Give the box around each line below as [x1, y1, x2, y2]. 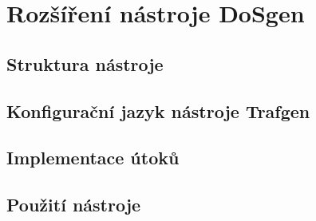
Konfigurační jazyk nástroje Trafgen [6, 98, 310, 123]
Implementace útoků [6, 145, 180, 170]
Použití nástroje [6, 192, 141, 217]
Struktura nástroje [6, 51, 164, 76]
